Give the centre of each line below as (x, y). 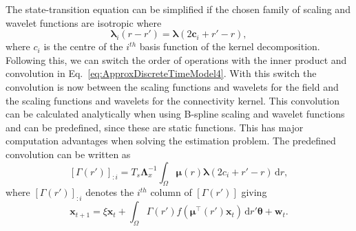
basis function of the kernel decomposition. (230, 46)
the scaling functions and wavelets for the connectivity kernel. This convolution (172, 100)
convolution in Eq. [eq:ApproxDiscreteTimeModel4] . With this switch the (161, 73)
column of (171, 192)
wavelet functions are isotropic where (84, 22)
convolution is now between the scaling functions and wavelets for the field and (172, 86)
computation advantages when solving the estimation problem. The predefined (171, 141)
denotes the (110, 192)
